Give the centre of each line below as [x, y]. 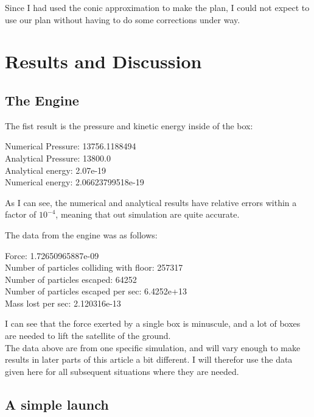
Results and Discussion [103, 61]
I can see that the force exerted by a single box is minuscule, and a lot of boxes [153, 323]
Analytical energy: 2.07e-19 [56, 170]
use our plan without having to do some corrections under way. [123, 19]
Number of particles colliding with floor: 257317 [94, 267]
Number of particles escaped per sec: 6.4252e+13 [96, 291]
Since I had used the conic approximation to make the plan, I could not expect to [157, 7]
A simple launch [57, 404]
